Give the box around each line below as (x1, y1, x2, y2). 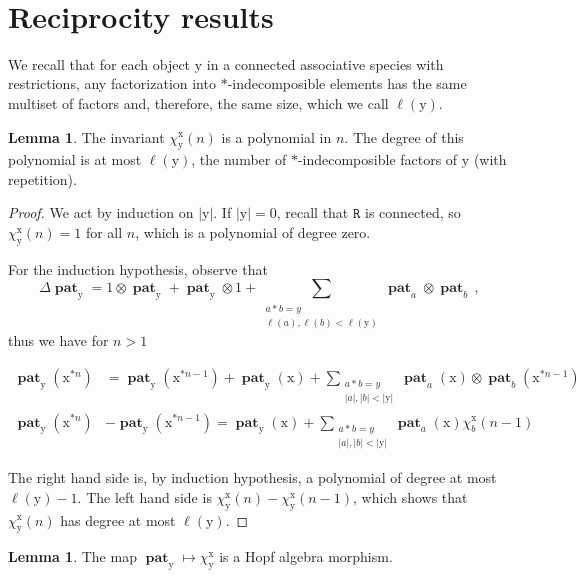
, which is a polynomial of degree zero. (135, 222, 371, 243)
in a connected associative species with (206, 53, 444, 74)
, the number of (191, 149, 287, 170)
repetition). (8, 168, 77, 189)
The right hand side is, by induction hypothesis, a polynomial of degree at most (8, 467, 497, 488)
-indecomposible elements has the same (227, 73, 467, 94)
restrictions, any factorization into (8, 73, 216, 94)
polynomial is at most (8, 149, 142, 170)
